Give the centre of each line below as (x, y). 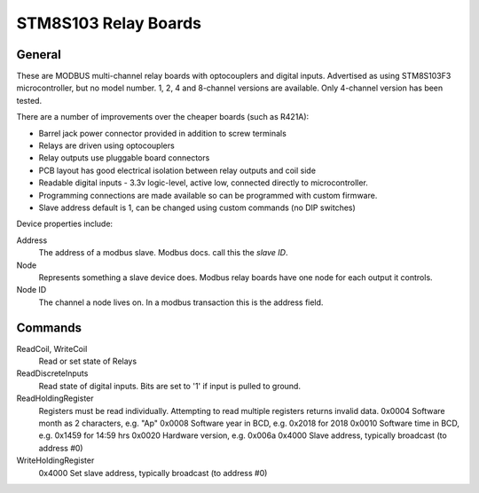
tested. (29, 100)
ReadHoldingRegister (55, 398)
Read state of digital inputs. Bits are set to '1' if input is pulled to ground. (170, 386)
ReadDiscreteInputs (52, 373)
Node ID (31, 290)
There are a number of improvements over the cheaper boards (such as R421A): (163, 117)
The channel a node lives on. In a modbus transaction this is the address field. (181, 302)
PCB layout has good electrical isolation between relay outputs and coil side (177, 170)
